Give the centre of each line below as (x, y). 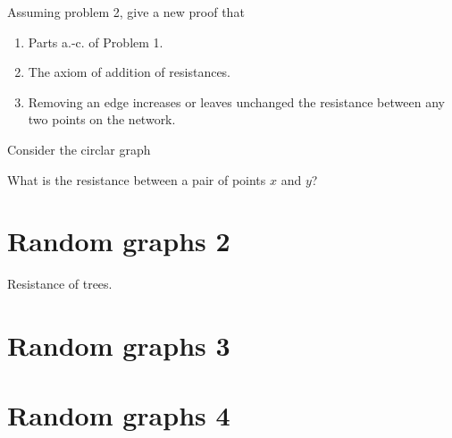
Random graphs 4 (119, 415)
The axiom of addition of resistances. (130, 72)
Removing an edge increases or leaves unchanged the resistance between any (236, 101)
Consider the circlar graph (79, 149)
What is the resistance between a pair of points (137, 179)
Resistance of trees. (60, 284)
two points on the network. (102, 119)
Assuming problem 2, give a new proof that (126, 12)
